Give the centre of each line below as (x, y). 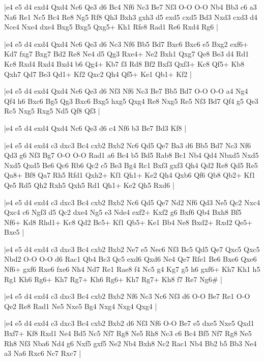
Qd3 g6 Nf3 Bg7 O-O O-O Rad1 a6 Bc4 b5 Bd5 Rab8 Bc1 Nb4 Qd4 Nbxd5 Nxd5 (131, 155)
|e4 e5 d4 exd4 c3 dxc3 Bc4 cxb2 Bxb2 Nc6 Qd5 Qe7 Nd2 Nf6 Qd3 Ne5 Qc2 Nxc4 (132, 202)
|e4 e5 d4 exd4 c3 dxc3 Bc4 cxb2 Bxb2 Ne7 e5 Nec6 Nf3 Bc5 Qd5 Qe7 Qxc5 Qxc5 (132, 249)
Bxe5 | (14, 232)
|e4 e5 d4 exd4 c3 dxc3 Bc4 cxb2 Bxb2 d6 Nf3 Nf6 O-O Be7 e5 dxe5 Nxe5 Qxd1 (129, 323)
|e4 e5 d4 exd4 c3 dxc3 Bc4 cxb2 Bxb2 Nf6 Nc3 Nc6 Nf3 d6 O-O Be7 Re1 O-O (127, 296)
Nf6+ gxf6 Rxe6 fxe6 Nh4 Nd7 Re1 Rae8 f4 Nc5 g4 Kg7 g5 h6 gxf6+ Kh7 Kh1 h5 (132, 269)
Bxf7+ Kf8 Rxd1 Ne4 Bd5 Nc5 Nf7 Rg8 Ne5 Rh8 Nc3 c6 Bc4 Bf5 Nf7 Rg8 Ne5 (128, 333)
